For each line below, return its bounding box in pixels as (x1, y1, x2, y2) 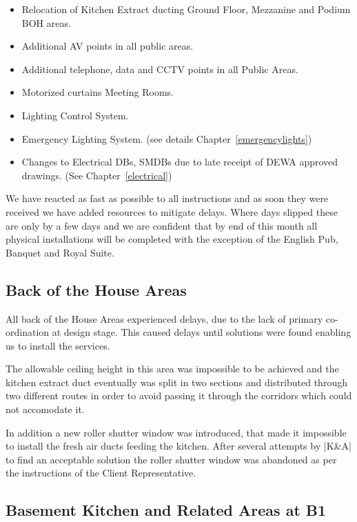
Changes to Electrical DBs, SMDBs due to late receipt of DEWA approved (21, 154, 338, 169)
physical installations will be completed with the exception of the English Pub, (6, 232, 338, 246)
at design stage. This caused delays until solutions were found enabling (52, 325, 351, 339)
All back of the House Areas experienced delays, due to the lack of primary (6, 311, 323, 325)
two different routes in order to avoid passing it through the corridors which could (6, 388, 352, 403)
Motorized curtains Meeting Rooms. (21, 85, 174, 99)
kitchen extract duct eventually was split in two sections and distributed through (6, 374, 347, 389)
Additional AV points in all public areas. (21, 39, 194, 53)
